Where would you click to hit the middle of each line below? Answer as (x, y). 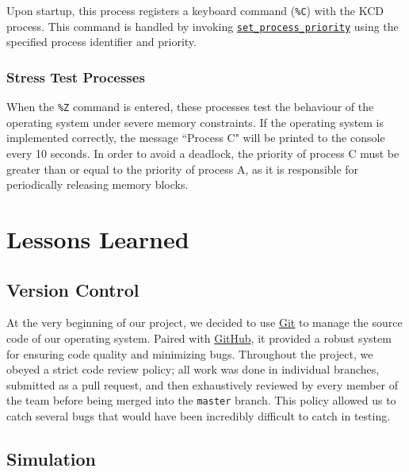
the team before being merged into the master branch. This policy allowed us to (201, 400)
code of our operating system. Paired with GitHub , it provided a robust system (199, 338)
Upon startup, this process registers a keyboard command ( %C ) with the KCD (195, 10)
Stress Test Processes (76, 77)
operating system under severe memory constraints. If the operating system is (195, 122)
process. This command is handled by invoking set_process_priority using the (203, 26)
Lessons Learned (98, 238)
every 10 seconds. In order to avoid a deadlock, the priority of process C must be (203, 153)
